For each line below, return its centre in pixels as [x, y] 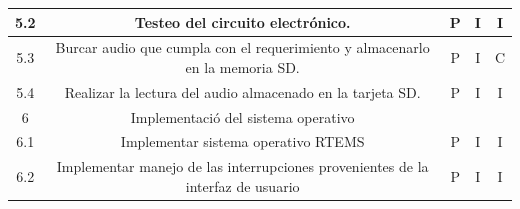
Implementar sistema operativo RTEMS [242, 141]
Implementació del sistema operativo [242, 116]
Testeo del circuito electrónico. [242, 21]
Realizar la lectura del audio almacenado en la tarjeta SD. [242, 91]
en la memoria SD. [242, 66]
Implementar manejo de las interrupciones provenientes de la [242, 166]
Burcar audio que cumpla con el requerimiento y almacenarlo [242, 47]
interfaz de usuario [242, 185]
